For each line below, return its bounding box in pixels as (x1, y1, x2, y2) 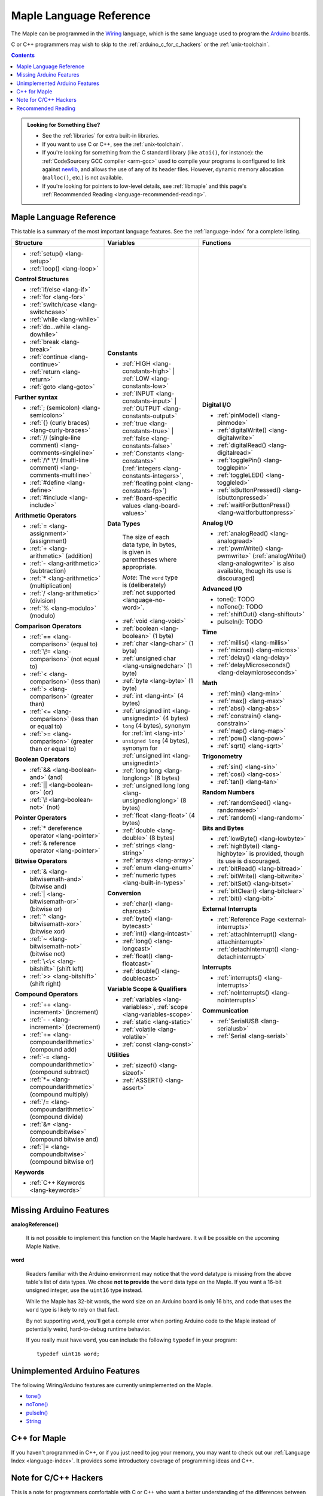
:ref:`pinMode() (217, 411, 260, 419)
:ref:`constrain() (217, 712, 261, 720)
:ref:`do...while (29, 323, 71, 332)
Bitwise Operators (14, 857, 68, 865)
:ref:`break (29, 338, 59, 346)
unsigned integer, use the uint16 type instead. (26, 1287, 143, 1294)
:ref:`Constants (122, 449, 164, 458)
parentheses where (122, 555, 177, 564)
